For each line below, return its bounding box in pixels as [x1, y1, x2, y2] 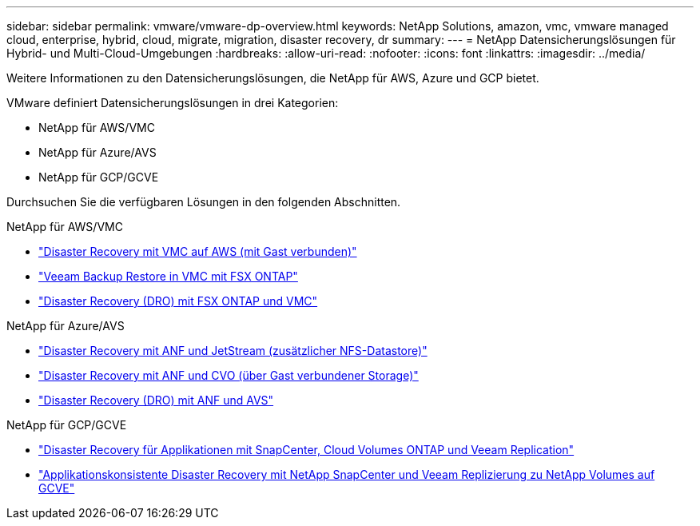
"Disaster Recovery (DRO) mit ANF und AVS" [38, 393, 274, 407]
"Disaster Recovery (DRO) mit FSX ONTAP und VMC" [38, 294, 318, 308]
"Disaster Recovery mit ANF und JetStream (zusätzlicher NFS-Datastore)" [38, 344, 428, 357]
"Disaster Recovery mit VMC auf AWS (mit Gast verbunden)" [38, 245, 357, 258]
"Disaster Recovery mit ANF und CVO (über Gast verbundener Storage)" [38, 369, 419, 382]
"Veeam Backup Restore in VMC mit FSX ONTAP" [38, 269, 298, 283]
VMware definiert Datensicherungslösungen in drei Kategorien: [6, 96, 339, 110]
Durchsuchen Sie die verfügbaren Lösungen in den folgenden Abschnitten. [6, 195, 401, 209]
